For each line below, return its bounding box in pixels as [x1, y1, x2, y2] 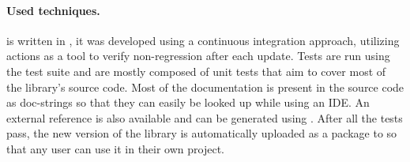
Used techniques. [6, 2, 100, 18]
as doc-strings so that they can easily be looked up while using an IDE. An [6, 94, 370, 111]
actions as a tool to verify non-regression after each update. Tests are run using [6, 47, 390, 64]
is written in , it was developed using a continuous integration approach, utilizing [6, 32, 400, 48]
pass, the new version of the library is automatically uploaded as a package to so [6, 125, 397, 141]
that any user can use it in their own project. [6, 140, 224, 156]
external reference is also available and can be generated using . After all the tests [6, 109, 403, 126]
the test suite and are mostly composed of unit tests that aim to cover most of [6, 62, 386, 79]
